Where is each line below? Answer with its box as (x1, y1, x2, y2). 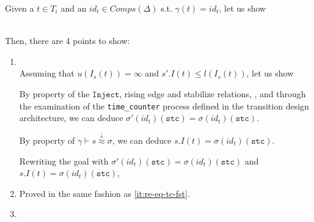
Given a (5, 2, 34, 14)
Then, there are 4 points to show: (5, 34, 130, 47)
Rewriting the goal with (19, 154, 109, 167)
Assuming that (19, 67, 75, 80)
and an (60, 2, 87, 14)
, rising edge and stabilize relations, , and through (119, 87, 306, 100)
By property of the (19, 87, 90, 100)
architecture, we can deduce (19, 111, 123, 124)
